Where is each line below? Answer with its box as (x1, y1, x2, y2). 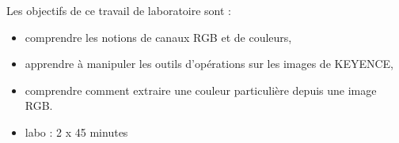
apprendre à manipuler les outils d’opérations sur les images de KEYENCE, (25, 55, 394, 72)
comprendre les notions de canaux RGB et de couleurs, (25, 28, 292, 45)
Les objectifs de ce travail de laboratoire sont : (6, 2, 232, 18)
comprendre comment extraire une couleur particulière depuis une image (25, 81, 377, 98)
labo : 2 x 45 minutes (25, 123, 128, 140)
